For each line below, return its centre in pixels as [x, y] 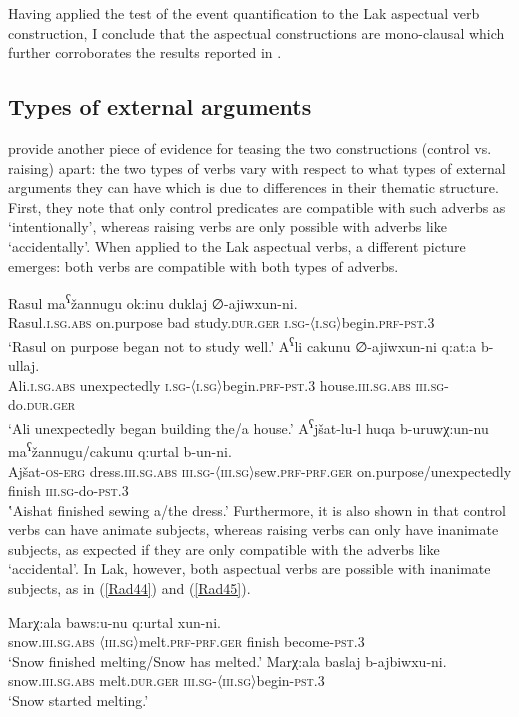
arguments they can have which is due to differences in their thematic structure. [253, 187]
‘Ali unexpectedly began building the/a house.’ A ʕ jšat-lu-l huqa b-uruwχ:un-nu [248, 426]
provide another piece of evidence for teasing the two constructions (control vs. [250, 147]
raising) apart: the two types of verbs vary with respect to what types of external [257, 167]
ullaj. [24, 365]
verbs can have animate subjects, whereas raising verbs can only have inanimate [253, 529]
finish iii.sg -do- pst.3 [68, 490]
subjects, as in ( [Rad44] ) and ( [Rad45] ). [129, 588]
